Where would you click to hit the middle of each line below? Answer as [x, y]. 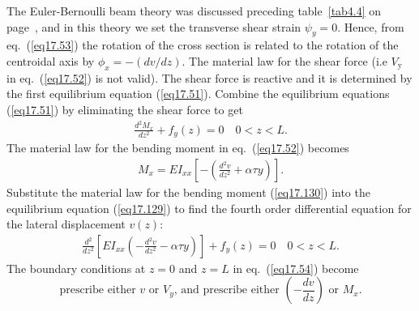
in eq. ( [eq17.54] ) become [296, 268]
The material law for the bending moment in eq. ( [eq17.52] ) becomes [178, 148]
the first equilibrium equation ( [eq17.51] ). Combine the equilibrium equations [198, 94]
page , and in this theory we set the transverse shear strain [154, 26]
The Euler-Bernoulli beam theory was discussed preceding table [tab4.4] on [194, 11]
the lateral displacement [66, 224]
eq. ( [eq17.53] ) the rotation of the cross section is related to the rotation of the [203, 45]
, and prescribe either [227, 290]
